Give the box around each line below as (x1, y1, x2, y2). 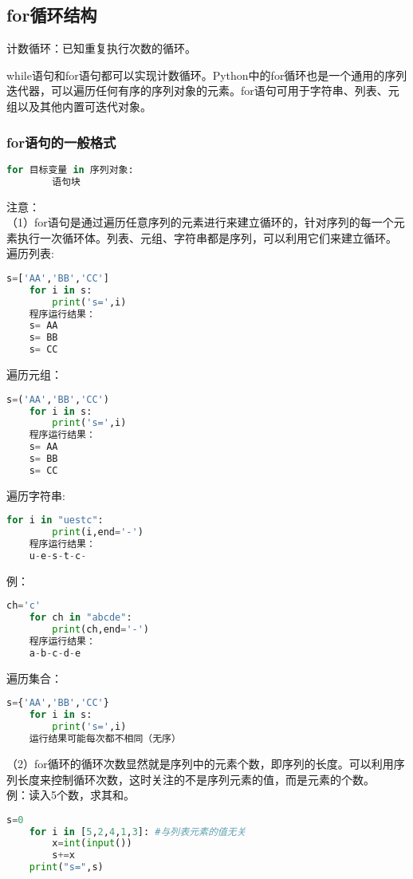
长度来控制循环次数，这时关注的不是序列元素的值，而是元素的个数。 (17, 771, 375, 787)
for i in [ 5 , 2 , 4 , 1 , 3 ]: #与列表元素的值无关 (29, 826, 246, 838)
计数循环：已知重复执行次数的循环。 (6, 40, 196, 57)
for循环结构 (6, 2, 97, 27)
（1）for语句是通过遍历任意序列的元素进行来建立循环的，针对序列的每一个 (6, 214, 394, 231)
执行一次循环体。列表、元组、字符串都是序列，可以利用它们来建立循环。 (17, 229, 397, 246)
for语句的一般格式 (6, 132, 116, 152)
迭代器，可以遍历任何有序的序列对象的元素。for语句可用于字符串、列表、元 (6, 82, 399, 99)
